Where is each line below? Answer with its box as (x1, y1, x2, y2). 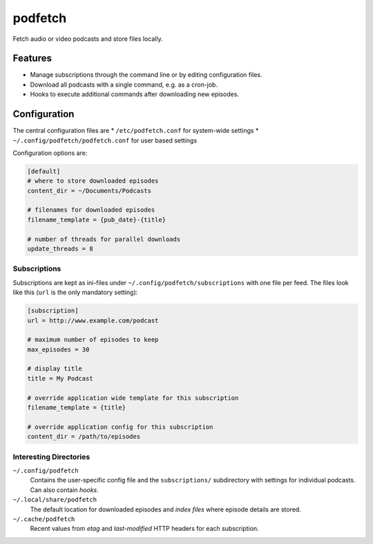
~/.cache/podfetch (12, 515, 75, 523)
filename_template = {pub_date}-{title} (27, 215, 166, 224)
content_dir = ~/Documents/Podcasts (27, 187, 152, 194)
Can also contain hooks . (30, 485, 99, 494)
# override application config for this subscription (27, 423, 213, 430)
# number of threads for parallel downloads (27, 235, 181, 243)
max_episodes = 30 (27, 345, 90, 353)
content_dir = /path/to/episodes (27, 433, 141, 441)
